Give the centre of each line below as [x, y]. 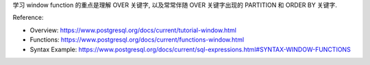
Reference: [28, 18]
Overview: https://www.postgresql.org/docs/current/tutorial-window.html [133, 30]
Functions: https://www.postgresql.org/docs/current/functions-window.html [137, 40]
